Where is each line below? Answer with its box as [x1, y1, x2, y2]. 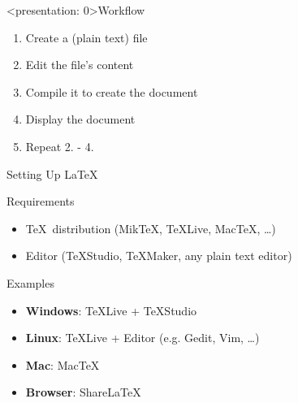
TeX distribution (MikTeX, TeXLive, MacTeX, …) [25, 219, 276, 236]
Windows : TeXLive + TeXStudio [25, 301, 197, 318]
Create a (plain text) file [25, 28, 148, 45]
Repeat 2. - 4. [25, 137, 94, 154]
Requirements [6, 193, 75, 210]
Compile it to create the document [25, 83, 198, 100]
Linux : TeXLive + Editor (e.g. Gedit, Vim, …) [25, 329, 260, 346]
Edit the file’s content [25, 56, 134, 73]
